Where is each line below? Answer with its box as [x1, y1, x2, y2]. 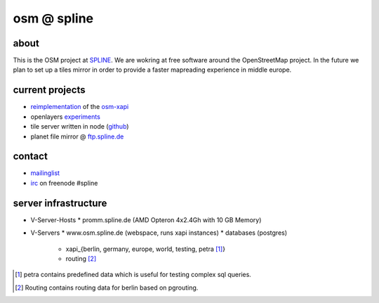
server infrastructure [13, 197, 107, 209]
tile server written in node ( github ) [30, 122, 129, 131]
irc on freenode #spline [30, 179, 98, 187]
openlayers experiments [30, 112, 101, 121]
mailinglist [30, 169, 60, 177]
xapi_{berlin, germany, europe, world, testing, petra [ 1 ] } [65, 245, 226, 253]
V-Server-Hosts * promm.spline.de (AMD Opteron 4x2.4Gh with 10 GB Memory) [30, 215, 262, 224]
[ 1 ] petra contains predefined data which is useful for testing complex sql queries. [15, 271, 252, 279]
